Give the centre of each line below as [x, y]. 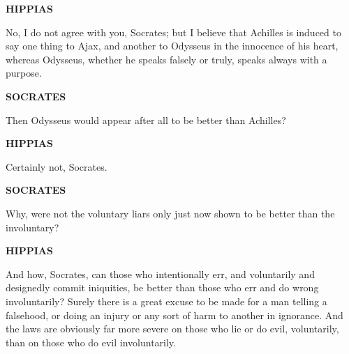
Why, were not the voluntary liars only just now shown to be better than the [170, 213]
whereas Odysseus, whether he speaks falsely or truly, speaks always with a [166, 59]
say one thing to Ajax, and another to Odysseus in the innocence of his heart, [172, 46]
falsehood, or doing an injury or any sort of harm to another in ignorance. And [174, 315]
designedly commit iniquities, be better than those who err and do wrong [162, 287]
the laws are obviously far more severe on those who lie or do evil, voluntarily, [172, 329]
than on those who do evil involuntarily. [91, 342]
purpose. [24, 73]
